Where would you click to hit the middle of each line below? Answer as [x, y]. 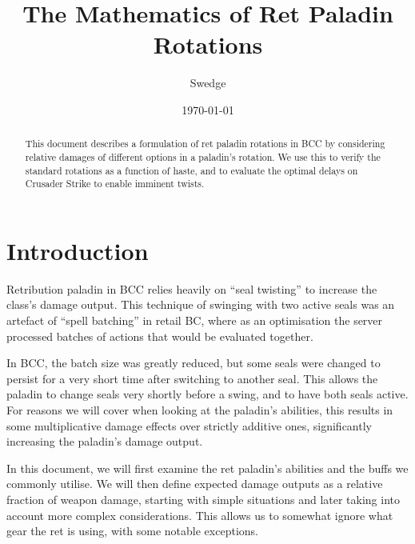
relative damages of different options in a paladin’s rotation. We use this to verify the [203, 156]
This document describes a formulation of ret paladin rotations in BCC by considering [205, 144]
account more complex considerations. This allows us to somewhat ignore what [200, 515]
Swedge [208, 83]
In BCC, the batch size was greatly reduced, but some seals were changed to [194, 363]
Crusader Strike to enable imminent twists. [115, 184]
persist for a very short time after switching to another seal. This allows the [192, 378]
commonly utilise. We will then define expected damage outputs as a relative [195, 484]
